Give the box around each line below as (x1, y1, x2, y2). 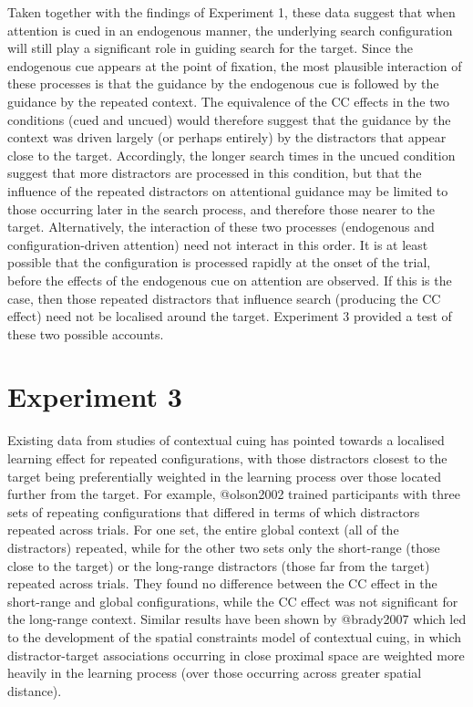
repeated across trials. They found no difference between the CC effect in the (7, 574, 437, 593)
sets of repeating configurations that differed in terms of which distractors (7, 502, 420, 521)
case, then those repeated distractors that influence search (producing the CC (7, 288, 441, 307)
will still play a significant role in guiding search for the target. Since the (7, 38, 413, 57)
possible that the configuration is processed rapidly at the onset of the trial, (7, 253, 431, 272)
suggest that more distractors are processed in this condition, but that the (7, 163, 422, 182)
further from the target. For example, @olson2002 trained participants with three (7, 484, 460, 504)
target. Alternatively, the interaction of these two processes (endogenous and (7, 217, 435, 236)
